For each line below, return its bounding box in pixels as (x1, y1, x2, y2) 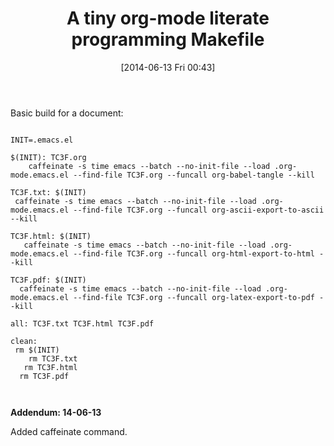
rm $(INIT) (14, 345, 60, 355)
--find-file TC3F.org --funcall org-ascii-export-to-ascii (73, 205, 325, 215)
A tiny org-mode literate (66, 7, 270, 30)
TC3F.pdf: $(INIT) (10, 275, 87, 285)
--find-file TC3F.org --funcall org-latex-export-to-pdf (73, 292, 315, 302)
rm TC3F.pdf (19, 371, 70, 381)
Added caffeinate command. (10, 425, 128, 437)
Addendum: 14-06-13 (10, 406, 102, 418)
